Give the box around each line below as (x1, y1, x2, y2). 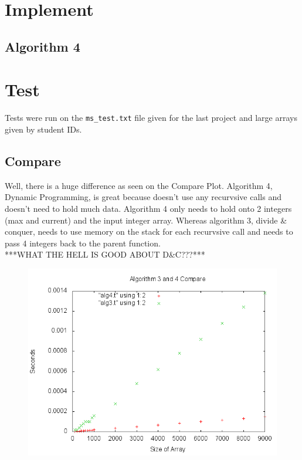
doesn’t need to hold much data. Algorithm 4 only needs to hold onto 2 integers (5, 202, 292, 214)
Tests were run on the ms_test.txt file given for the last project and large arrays (5, 111, 297, 124)
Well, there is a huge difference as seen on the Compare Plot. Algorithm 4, (5, 179, 273, 191)
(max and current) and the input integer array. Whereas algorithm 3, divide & (5, 214, 287, 226)
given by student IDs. (5, 123, 82, 135)
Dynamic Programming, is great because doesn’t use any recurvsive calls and (5, 191, 281, 203)
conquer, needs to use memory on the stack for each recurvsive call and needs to (5, 225, 293, 238)
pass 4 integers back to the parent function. (5, 236, 161, 249)
